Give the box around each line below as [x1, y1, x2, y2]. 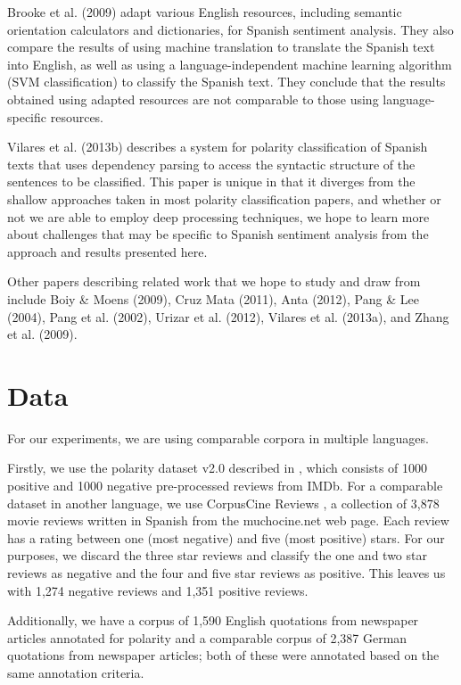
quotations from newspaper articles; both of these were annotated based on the [7, 646, 440, 664]
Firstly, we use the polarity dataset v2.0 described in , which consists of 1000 [7, 458, 428, 477]
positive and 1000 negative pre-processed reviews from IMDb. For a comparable [7, 476, 443, 494]
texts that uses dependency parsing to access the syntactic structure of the [7, 154, 416, 173]
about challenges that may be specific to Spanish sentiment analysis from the [7, 225, 429, 243]
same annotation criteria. [7, 663, 144, 681]
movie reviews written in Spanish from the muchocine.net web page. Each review [7, 511, 449, 530]
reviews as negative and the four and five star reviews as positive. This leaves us [7, 563, 446, 582]
